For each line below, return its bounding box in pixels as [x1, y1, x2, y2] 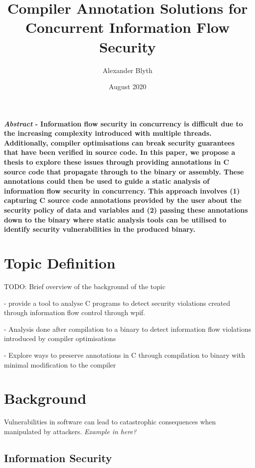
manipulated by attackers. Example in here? [4, 426, 137, 436]
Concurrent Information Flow [25, 17, 230, 37]
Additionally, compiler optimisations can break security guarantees [4, 137, 235, 148]
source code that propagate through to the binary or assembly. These [4, 166, 244, 176]
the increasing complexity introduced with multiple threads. [4, 128, 212, 138]
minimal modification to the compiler [4, 359, 116, 369]
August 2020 [108, 81, 147, 92]
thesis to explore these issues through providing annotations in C [4, 157, 229, 167]
